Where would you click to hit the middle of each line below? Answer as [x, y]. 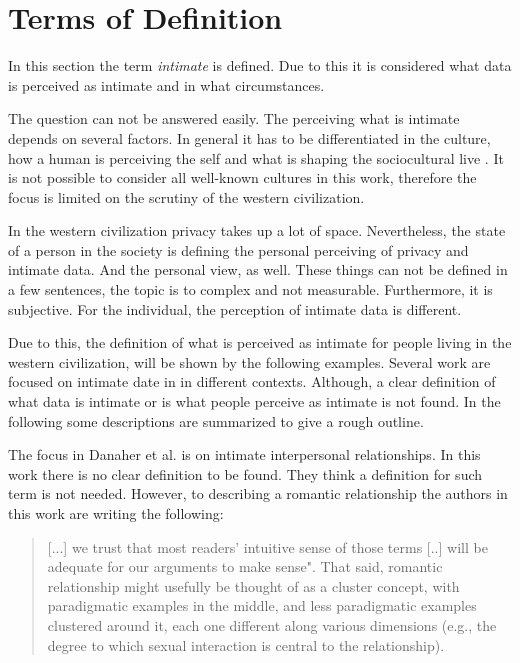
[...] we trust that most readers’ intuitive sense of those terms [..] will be [267, 546]
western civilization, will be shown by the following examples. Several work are [249, 361]
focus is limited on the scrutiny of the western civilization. [186, 196]
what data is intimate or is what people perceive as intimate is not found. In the [254, 401]
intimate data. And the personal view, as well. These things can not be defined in [258, 269]
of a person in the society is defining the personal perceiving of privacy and [238, 249]
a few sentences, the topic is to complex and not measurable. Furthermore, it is [250, 289]
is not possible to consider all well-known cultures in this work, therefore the [242, 177]
